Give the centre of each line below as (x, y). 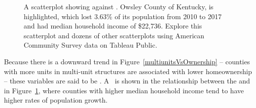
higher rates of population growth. (56, 100)
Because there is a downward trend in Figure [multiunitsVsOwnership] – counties (127, 61)
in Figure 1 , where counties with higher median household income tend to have (124, 90)
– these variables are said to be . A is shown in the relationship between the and (127, 81)
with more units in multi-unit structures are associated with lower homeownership (128, 71)
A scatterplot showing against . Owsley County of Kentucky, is (119, 6)
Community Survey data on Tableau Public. (91, 45)
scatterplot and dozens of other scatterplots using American (114, 35)
